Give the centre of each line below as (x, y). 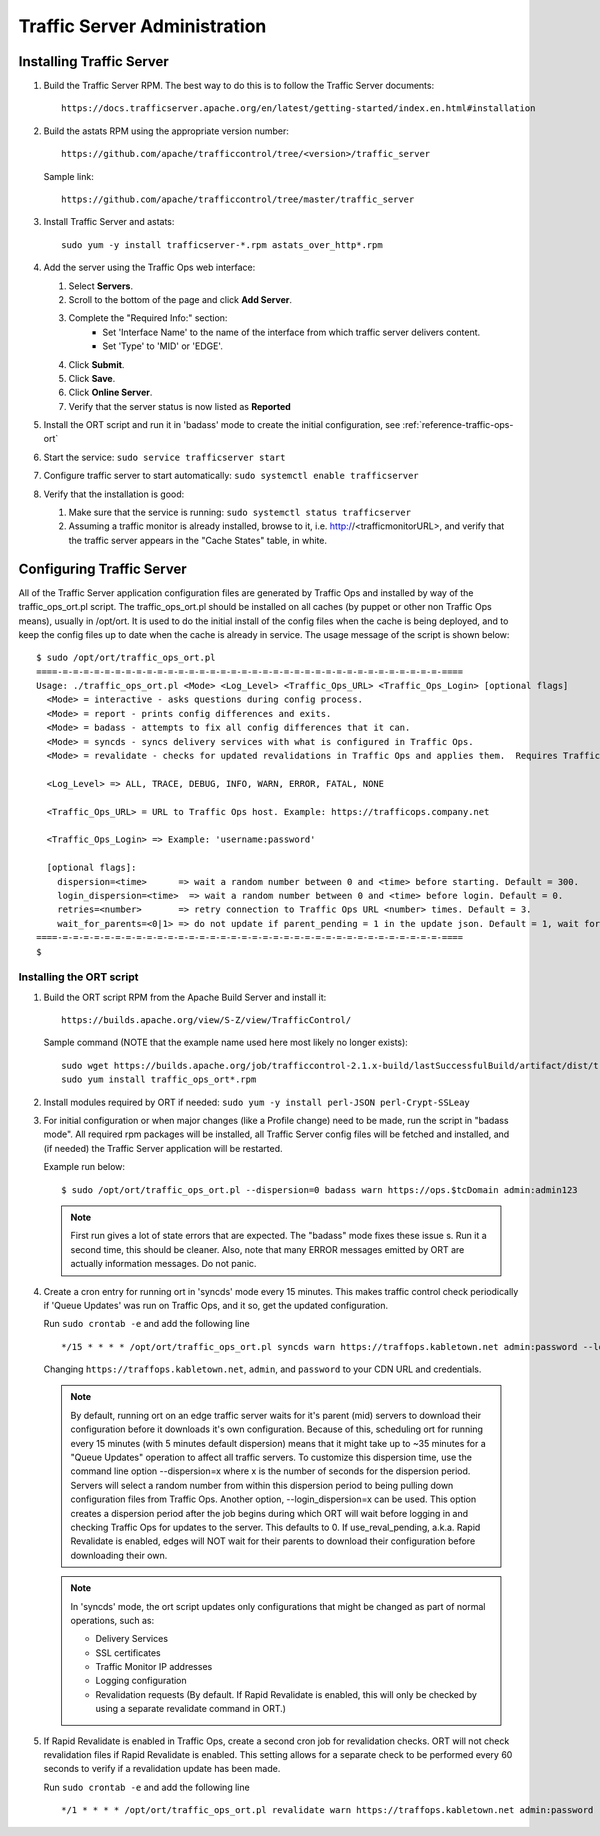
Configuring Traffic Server (102, 568)
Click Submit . (96, 364)
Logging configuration (141, 1681)
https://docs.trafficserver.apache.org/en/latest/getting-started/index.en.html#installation (298, 108)
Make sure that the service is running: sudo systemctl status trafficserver (240, 512)
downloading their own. (119, 1555)
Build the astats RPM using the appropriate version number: (166, 131)
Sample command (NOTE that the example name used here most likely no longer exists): (226, 1042)
